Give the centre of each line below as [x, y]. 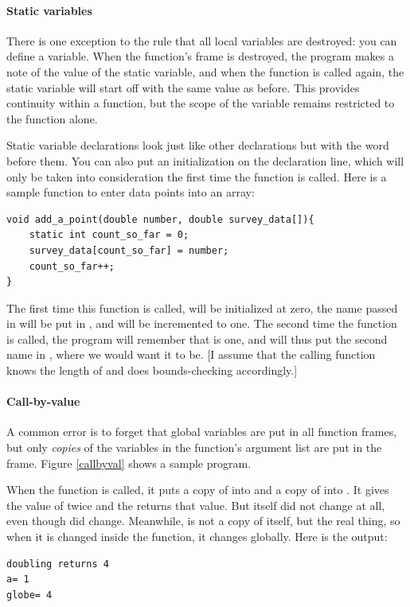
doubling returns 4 [58, 564]
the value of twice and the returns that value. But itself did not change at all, [196, 505]
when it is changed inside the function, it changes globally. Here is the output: [197, 537]
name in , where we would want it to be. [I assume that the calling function [191, 354]
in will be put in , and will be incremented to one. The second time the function [202, 323]
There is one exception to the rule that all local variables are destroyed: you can [202, 40]
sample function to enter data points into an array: [131, 192]
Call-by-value [43, 401]
